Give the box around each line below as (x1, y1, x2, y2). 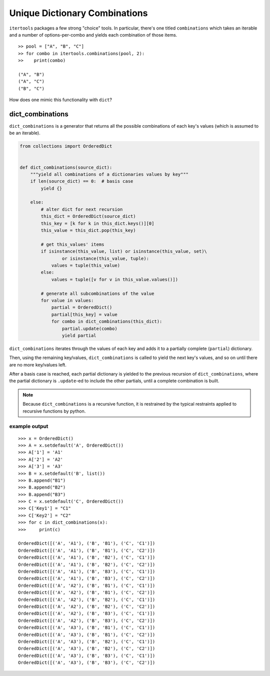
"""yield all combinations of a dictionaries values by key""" (30, 171, 189, 177)
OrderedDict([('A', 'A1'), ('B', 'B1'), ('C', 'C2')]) (18, 547, 155, 553)
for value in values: (40, 297, 94, 303)
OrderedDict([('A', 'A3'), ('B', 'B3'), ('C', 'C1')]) (18, 652, 155, 658)
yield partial (61, 332, 97, 338)
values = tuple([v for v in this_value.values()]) (51, 276, 178, 282)
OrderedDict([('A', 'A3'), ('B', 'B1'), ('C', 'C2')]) (18, 631, 155, 637)
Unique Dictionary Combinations (9, 8, 148, 19)
